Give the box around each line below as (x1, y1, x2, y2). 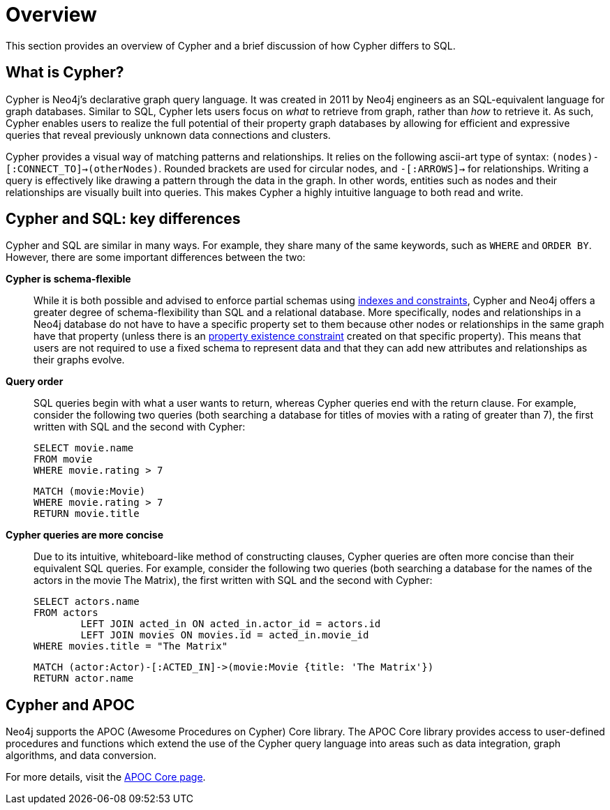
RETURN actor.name (34, 673, 134, 684)
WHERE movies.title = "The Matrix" (34, 640, 228, 652)
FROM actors (34, 607, 98, 619)
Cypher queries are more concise (6, 529, 163, 541)
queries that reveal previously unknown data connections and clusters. (6, 128, 331, 141)
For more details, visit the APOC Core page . (6, 771, 206, 783)
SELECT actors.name (34, 596, 140, 608)
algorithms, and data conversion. (6, 749, 157, 762)
